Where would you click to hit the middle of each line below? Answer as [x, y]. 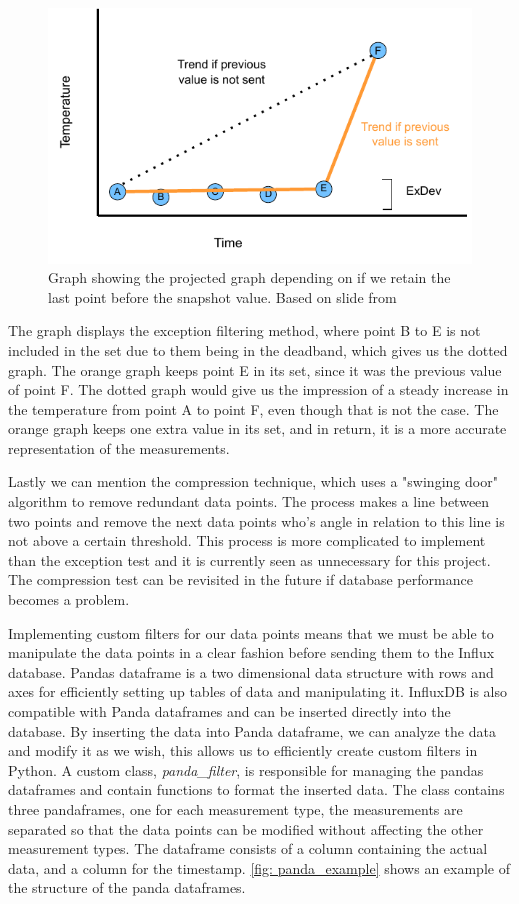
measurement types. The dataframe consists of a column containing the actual [248, 848]
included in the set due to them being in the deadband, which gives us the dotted [258, 349]
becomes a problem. [69, 599]
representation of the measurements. [119, 447]
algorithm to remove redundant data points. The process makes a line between [249, 501]
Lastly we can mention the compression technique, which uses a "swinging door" [253, 481]
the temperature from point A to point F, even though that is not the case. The [253, 408]
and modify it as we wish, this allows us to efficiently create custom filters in [243, 750]
